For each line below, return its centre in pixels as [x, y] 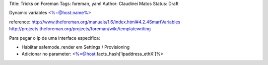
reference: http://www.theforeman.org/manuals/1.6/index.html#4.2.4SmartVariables [95, 22]
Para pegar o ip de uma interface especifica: [55, 38]
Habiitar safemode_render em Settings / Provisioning [76, 47]
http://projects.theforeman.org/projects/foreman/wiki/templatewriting [80, 29]
